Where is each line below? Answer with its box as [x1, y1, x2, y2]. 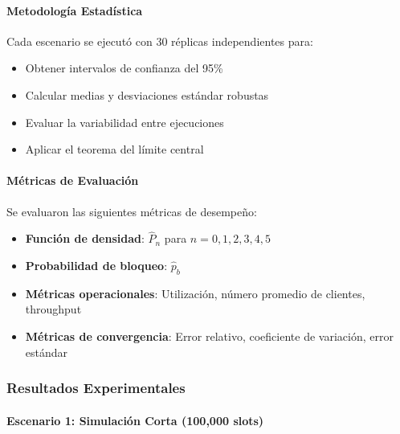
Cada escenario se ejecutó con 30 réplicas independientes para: [6, 32, 313, 49]
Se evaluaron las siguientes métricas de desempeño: [6, 203, 257, 219]
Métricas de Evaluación [6, 172, 139, 189]
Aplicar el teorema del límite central [25, 141, 204, 158]
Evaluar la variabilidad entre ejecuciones [25, 113, 224, 130]
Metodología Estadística [6, 2, 143, 18]
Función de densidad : [25, 230, 145, 247]
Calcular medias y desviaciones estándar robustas [25, 86, 269, 103]
